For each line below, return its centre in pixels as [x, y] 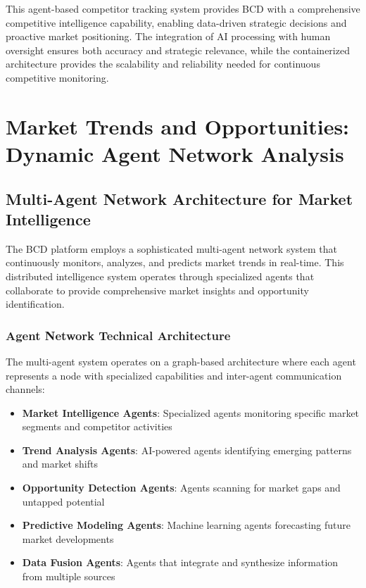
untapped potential [63, 501]
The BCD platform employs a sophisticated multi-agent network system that [171, 248]
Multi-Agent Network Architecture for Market [179, 198]
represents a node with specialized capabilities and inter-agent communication [174, 375]
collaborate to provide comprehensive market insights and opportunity [157, 290]
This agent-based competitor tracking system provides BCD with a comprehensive [183, 8]
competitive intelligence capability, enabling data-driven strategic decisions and [176, 22]
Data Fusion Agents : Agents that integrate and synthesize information [180, 562]
